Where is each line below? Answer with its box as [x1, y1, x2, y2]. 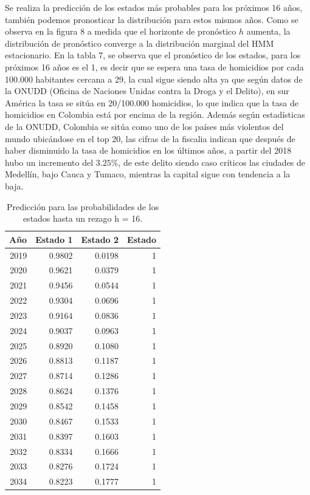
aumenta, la [246, 25, 291, 38]
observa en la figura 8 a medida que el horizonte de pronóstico [5, 25, 236, 38]
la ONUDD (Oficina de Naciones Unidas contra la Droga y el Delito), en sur [5, 84, 289, 97]
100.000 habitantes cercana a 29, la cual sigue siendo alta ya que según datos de [5, 72, 303, 85]
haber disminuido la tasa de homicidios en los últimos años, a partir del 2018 [5, 144, 292, 157]
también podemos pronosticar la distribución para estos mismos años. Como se [5, 13, 298, 26]
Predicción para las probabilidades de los [6, 200, 159, 213]
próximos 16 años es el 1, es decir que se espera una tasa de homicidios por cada [5, 60, 304, 73]
